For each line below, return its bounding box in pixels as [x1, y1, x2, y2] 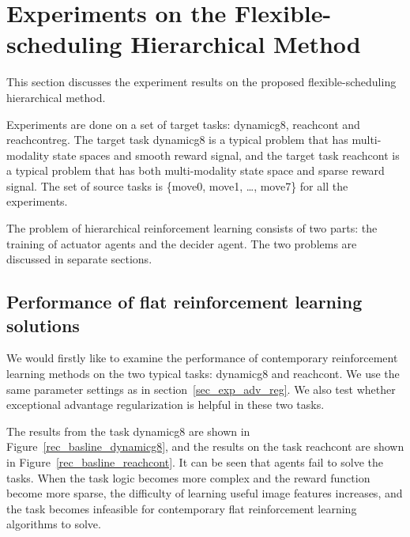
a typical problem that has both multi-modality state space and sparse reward [6, 162, 385, 179]
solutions [6, 312, 80, 337]
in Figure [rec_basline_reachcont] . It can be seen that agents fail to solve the [6, 454, 383, 470]
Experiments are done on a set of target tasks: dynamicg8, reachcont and [6, 115, 360, 132]
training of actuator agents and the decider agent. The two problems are [6, 235, 357, 251]
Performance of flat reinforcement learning [6, 289, 363, 314]
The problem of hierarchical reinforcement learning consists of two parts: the [6, 220, 378, 236]
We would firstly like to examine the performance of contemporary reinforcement [6, 350, 398, 366]
